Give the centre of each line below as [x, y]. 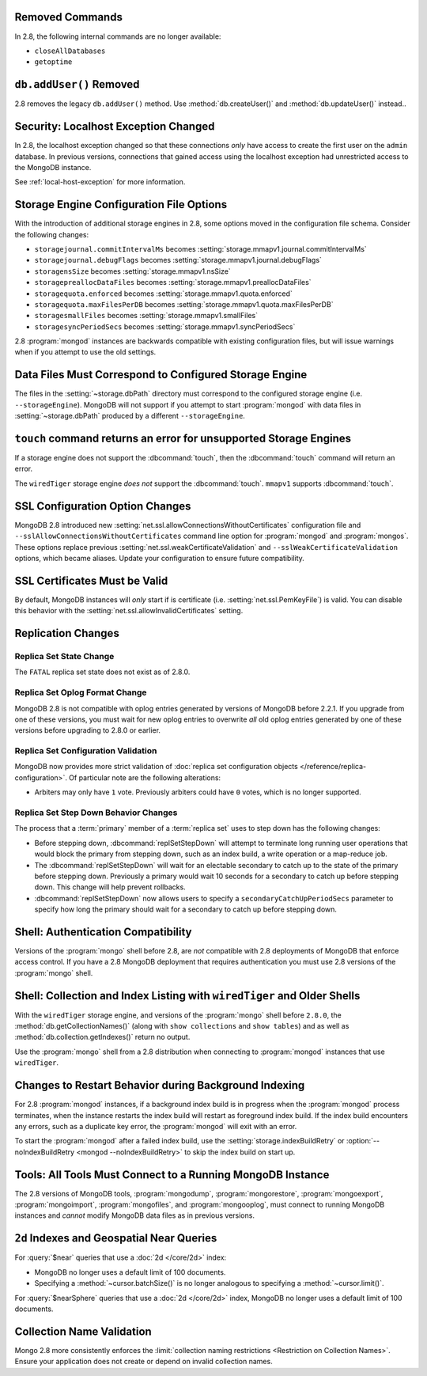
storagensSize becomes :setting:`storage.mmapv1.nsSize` [132, 271]
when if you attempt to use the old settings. [85, 352]
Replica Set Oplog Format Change [81, 692]
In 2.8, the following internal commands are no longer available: [118, 36]
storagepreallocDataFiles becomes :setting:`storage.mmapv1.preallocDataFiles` [173, 282]
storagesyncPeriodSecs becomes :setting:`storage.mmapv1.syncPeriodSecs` [165, 326]
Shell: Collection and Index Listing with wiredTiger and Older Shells [187, 996]
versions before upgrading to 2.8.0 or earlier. [88, 730]
